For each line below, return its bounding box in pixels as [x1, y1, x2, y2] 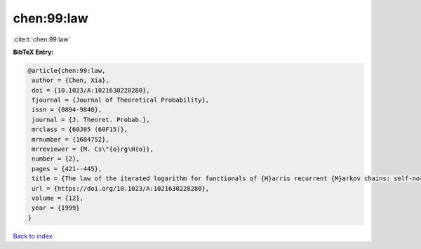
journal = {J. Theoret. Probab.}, [32, 116, 150, 123]
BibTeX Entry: [13, 48, 54, 56]
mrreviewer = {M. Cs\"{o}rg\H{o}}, [32, 145, 154, 154]
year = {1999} [32, 204, 80, 212]
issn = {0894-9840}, [32, 106, 102, 114]
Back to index [13, 231, 53, 240]
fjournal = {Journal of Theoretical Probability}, [32, 96, 210, 105]
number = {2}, [32, 155, 80, 163]
